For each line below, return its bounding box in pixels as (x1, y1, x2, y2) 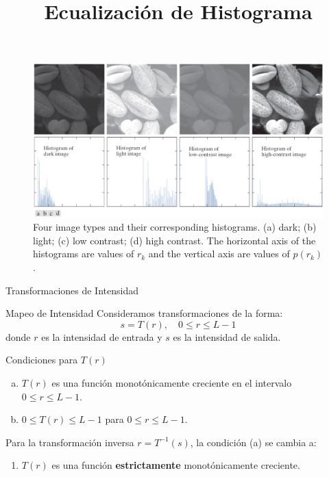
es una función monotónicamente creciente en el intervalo (51, 375, 292, 389)
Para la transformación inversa (5, 435, 134, 449)
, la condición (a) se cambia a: (190, 435, 317, 449)
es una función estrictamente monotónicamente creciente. (51, 458, 300, 472)
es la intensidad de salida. (173, 329, 281, 344)
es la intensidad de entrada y (41, 329, 162, 344)
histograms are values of (33, 246, 134, 261)
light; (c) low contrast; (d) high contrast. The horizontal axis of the (33, 233, 316, 247)
